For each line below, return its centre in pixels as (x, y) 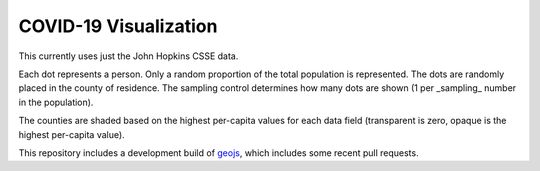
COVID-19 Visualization (118, 26)
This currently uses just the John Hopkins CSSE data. (128, 56)
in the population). (56, 102)
